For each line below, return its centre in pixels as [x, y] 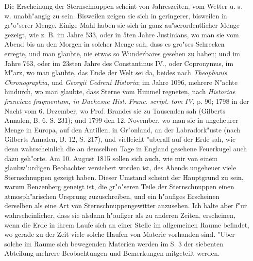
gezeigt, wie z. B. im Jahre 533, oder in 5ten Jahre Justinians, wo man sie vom [122, 34]
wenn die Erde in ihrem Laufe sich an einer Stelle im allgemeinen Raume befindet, [127, 224]
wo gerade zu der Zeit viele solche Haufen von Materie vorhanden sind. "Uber [120, 234]
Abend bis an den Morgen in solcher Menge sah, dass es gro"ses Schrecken [115, 44]
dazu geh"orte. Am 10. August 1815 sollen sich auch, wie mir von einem [111, 158]
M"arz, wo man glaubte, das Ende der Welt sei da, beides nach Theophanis [116, 73]
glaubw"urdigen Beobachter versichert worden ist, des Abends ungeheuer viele [120, 168]
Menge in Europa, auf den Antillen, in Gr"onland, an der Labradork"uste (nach [122, 129]
